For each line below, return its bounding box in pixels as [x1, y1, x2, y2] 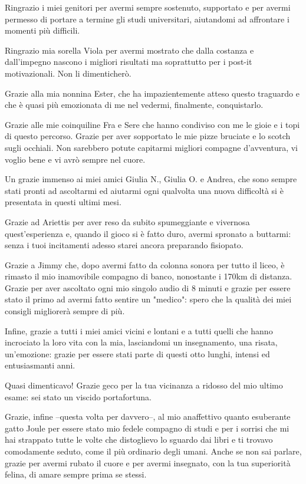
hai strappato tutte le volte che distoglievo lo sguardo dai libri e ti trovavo [5, 433, 273, 446]
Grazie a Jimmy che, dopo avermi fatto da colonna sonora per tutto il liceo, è [5, 258, 285, 271]
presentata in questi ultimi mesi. [5, 196, 121, 208]
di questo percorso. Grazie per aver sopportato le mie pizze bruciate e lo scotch [5, 130, 291, 142]
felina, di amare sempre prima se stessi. [5, 468, 147, 480]
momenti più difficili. [5, 24, 80, 37]
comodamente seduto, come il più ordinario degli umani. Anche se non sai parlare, [5, 445, 302, 457]
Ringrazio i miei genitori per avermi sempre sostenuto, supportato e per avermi [5, 1, 291, 13]
